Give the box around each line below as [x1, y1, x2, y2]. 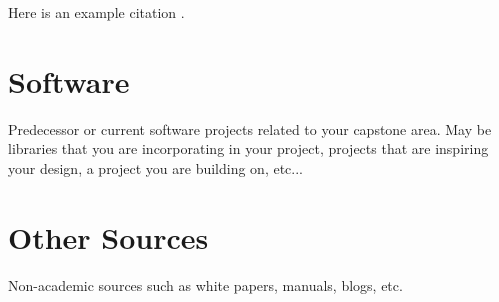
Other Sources [8, 216, 209, 257]
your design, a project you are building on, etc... [8, 157, 304, 178]
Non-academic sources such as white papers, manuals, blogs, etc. [8, 274, 403, 295]
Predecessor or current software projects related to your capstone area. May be [8, 118, 492, 139]
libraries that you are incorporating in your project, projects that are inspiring [8, 138, 489, 159]
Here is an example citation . [8, 2, 185, 22]
